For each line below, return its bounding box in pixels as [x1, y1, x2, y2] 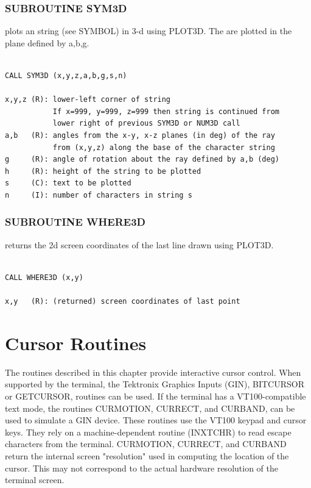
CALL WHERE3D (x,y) [5, 273, 83, 282]
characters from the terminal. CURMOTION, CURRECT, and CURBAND [5, 437, 287, 450]
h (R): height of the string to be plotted [5, 167, 201, 176]
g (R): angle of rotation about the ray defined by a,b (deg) [5, 155, 280, 164]
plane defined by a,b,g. [5, 36, 89, 49]
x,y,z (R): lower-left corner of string [5, 95, 171, 104]
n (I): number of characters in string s [5, 190, 192, 199]
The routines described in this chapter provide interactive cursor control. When [5, 365, 301, 378]
